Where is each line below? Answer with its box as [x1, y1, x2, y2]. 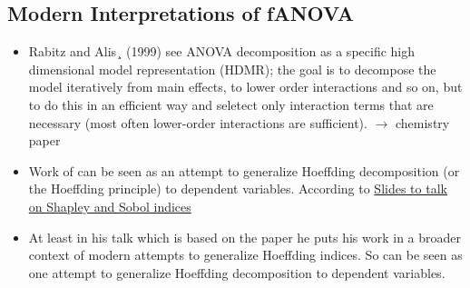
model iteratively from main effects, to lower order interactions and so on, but [28, 77, 463, 96]
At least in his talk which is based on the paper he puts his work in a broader [28, 227, 462, 246]
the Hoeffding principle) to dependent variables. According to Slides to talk [28, 179, 447, 198]
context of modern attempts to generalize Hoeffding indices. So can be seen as [28, 245, 463, 264]
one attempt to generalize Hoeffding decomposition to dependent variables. [28, 263, 446, 282]
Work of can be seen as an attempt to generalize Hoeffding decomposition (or [28, 161, 460, 180]
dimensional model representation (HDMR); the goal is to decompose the [28, 59, 436, 78]
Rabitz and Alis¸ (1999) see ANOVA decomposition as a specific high [28, 42, 416, 61]
